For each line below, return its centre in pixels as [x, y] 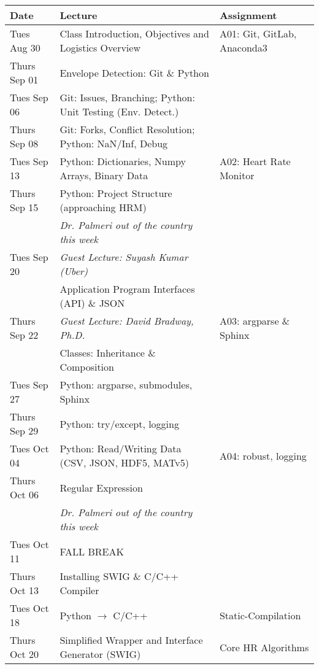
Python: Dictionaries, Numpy [123, 161]
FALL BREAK [92, 551]
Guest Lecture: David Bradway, [127, 321]
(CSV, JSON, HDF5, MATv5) [124, 462]
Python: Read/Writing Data [121, 448]
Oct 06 [25, 494]
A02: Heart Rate [255, 161]
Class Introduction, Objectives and [134, 33]
